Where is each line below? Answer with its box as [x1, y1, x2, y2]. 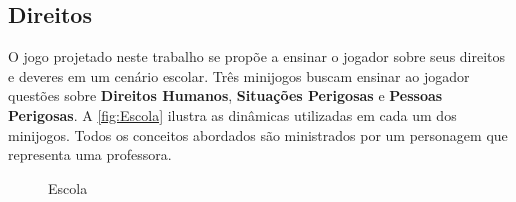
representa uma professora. [8, 144, 172, 165]
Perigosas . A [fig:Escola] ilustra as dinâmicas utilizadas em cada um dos [8, 104, 457, 125]
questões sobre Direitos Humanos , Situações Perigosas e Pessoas [8, 85, 443, 106]
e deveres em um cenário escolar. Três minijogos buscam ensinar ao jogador [8, 65, 470, 86]
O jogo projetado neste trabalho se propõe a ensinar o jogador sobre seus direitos [8, 46, 506, 67]
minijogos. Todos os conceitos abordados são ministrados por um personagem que [8, 124, 508, 145]
